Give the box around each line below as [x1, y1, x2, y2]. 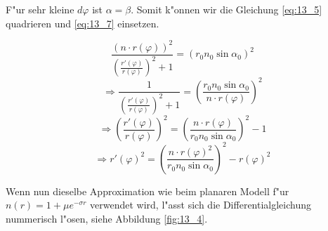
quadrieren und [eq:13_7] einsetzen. [6, 15, 159, 30]
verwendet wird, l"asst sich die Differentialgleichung [90, 197, 311, 212]
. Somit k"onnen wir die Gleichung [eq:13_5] [131, 2, 322, 16]
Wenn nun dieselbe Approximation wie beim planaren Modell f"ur [6, 183, 289, 198]
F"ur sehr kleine [6, 2, 74, 16]
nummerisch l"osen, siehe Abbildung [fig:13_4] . [6, 211, 208, 225]
